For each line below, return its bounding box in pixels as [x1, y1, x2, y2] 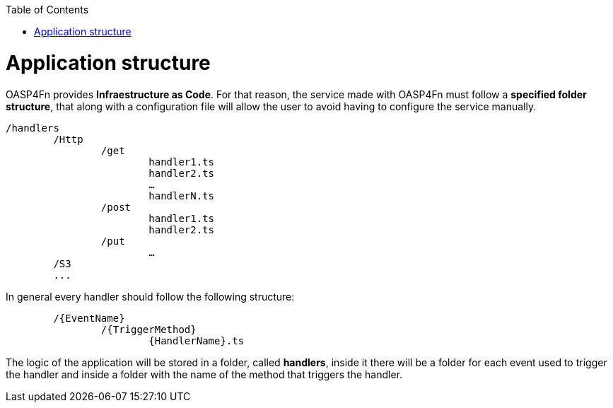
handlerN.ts [148, 190, 215, 202]
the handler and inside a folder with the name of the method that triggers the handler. [6, 368, 402, 380]
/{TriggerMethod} [100, 323, 197, 335]
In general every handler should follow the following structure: [6, 290, 295, 303]
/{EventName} [53, 312, 125, 324]
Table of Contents [6, 4, 89, 16]
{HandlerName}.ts [148, 334, 245, 346]
